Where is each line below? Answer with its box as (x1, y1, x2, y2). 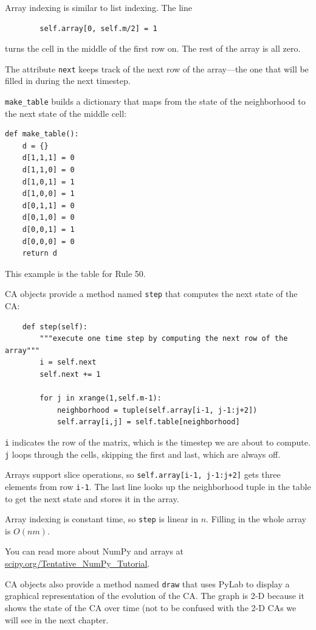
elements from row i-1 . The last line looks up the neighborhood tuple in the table (5, 480, 311, 492)
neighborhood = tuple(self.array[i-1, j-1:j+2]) (57, 405, 258, 415)
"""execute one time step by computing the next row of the (39, 334, 288, 343)
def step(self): (22, 322, 88, 331)
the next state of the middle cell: (5, 107, 126, 119)
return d (22, 249, 57, 258)
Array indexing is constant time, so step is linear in (5, 513, 199, 525)
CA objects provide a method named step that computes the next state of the (5, 287, 298, 300)
